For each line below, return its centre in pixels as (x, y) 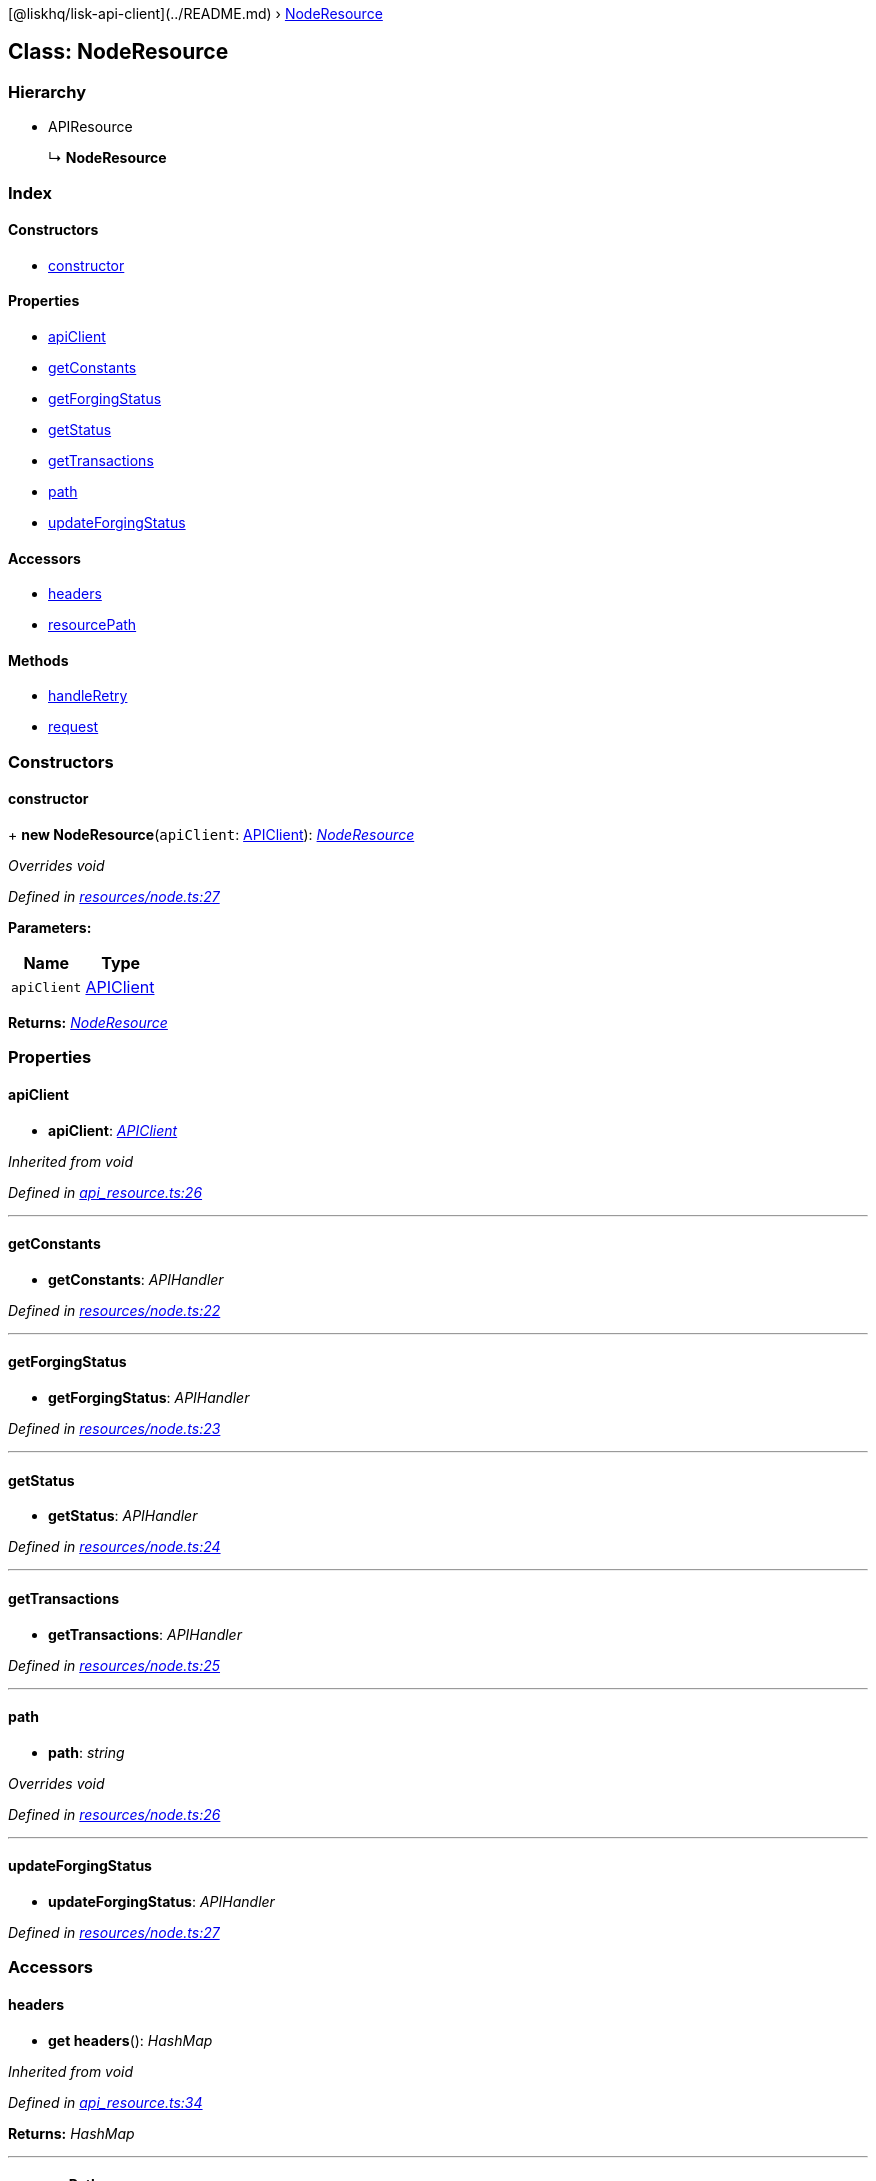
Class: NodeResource (118, 52)
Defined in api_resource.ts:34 (105, 2102)
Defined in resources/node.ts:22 (114, 1310)
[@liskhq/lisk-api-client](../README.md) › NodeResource (195, 13)
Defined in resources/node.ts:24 (114, 1547)
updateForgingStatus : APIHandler (161, 1901)
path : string (86, 1752)
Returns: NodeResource (88, 1023)
